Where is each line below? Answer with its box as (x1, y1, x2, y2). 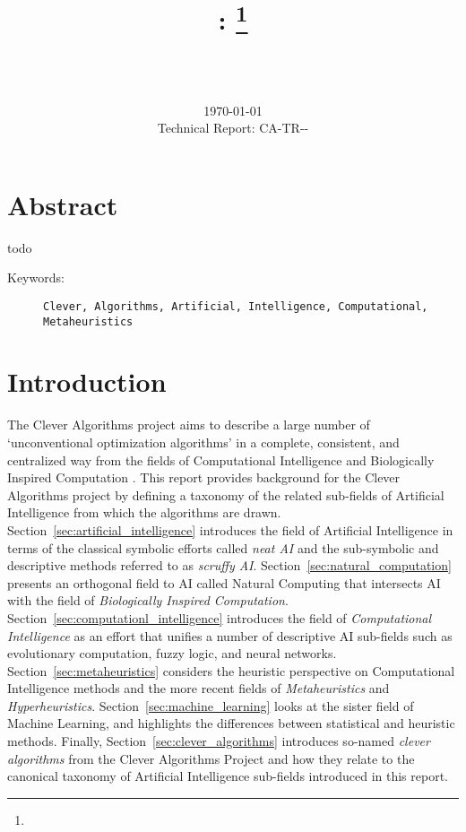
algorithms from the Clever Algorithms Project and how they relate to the (7, 749, 415, 767)
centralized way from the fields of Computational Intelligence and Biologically (7, 450, 435, 469)
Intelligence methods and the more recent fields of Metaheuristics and (7, 679, 390, 698)
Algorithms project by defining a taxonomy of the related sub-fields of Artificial (7, 485, 444, 504)
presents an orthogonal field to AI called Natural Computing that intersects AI (7, 573, 441, 592)
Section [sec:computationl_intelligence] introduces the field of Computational (7, 608, 432, 627)
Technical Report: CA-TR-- (157, 118, 309, 137)
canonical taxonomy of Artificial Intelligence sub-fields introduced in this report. (7, 767, 448, 785)
